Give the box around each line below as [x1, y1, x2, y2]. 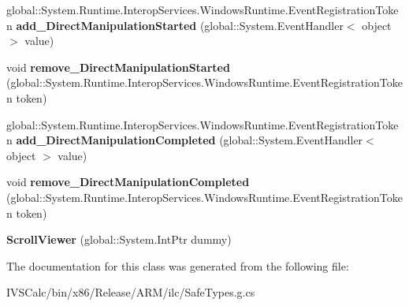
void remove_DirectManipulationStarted [6, 58, 230, 75]
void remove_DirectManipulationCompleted [6, 174, 250, 190]
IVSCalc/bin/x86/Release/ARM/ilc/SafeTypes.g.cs [6, 284, 255, 300]
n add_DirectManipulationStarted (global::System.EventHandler [6, 17, 344, 33]
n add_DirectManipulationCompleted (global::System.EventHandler [6, 132, 363, 148]
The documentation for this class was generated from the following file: [6, 257, 349, 274]
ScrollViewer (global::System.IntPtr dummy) [6, 231, 232, 248]
